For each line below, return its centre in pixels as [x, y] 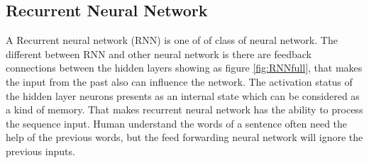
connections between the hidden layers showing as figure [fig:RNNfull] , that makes [184, 68]
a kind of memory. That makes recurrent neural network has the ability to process [184, 109]
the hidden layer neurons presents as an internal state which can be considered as [183, 95]
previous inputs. [40, 151]
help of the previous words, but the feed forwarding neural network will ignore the [184, 137]
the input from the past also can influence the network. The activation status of [179, 81]
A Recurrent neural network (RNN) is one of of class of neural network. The [172, 40]
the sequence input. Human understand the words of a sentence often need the [177, 123]
